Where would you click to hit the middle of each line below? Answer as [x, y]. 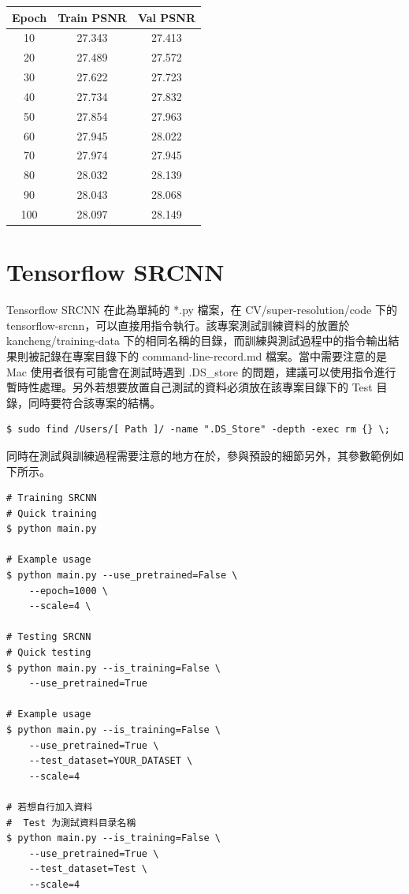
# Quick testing [49, 653]
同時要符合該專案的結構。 [94, 402]
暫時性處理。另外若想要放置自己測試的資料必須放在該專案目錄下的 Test [190, 387]
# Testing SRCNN [49, 637]
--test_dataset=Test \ [88, 869]
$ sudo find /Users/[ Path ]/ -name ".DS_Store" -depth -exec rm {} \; [198, 430]
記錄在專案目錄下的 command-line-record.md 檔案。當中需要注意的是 [213, 355]
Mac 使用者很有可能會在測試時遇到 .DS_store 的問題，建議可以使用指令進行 [201, 371]
